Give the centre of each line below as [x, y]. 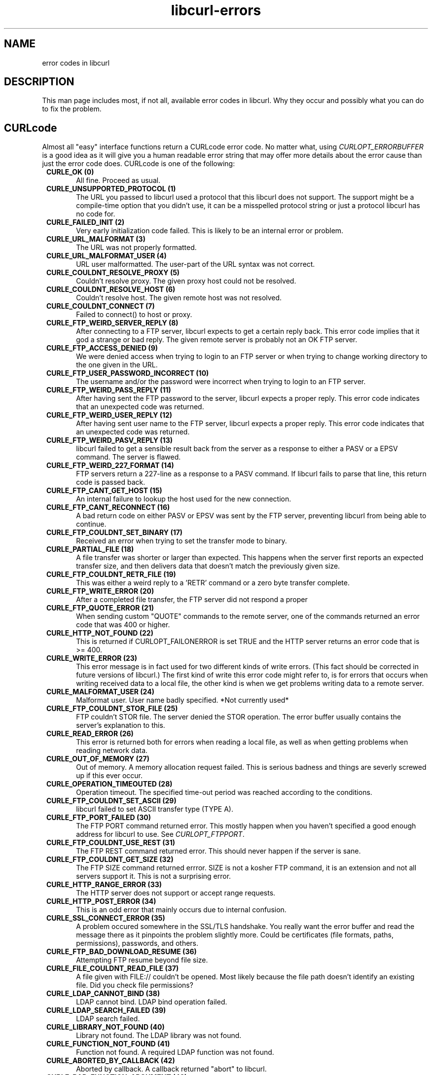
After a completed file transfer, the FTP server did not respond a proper [192, 600]
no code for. [96, 214]
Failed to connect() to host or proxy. [134, 315]
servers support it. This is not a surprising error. [154, 876]
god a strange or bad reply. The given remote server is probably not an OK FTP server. [217, 340]
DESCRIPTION [39, 82]
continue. [91, 524]
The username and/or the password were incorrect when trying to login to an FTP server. [221, 382]
